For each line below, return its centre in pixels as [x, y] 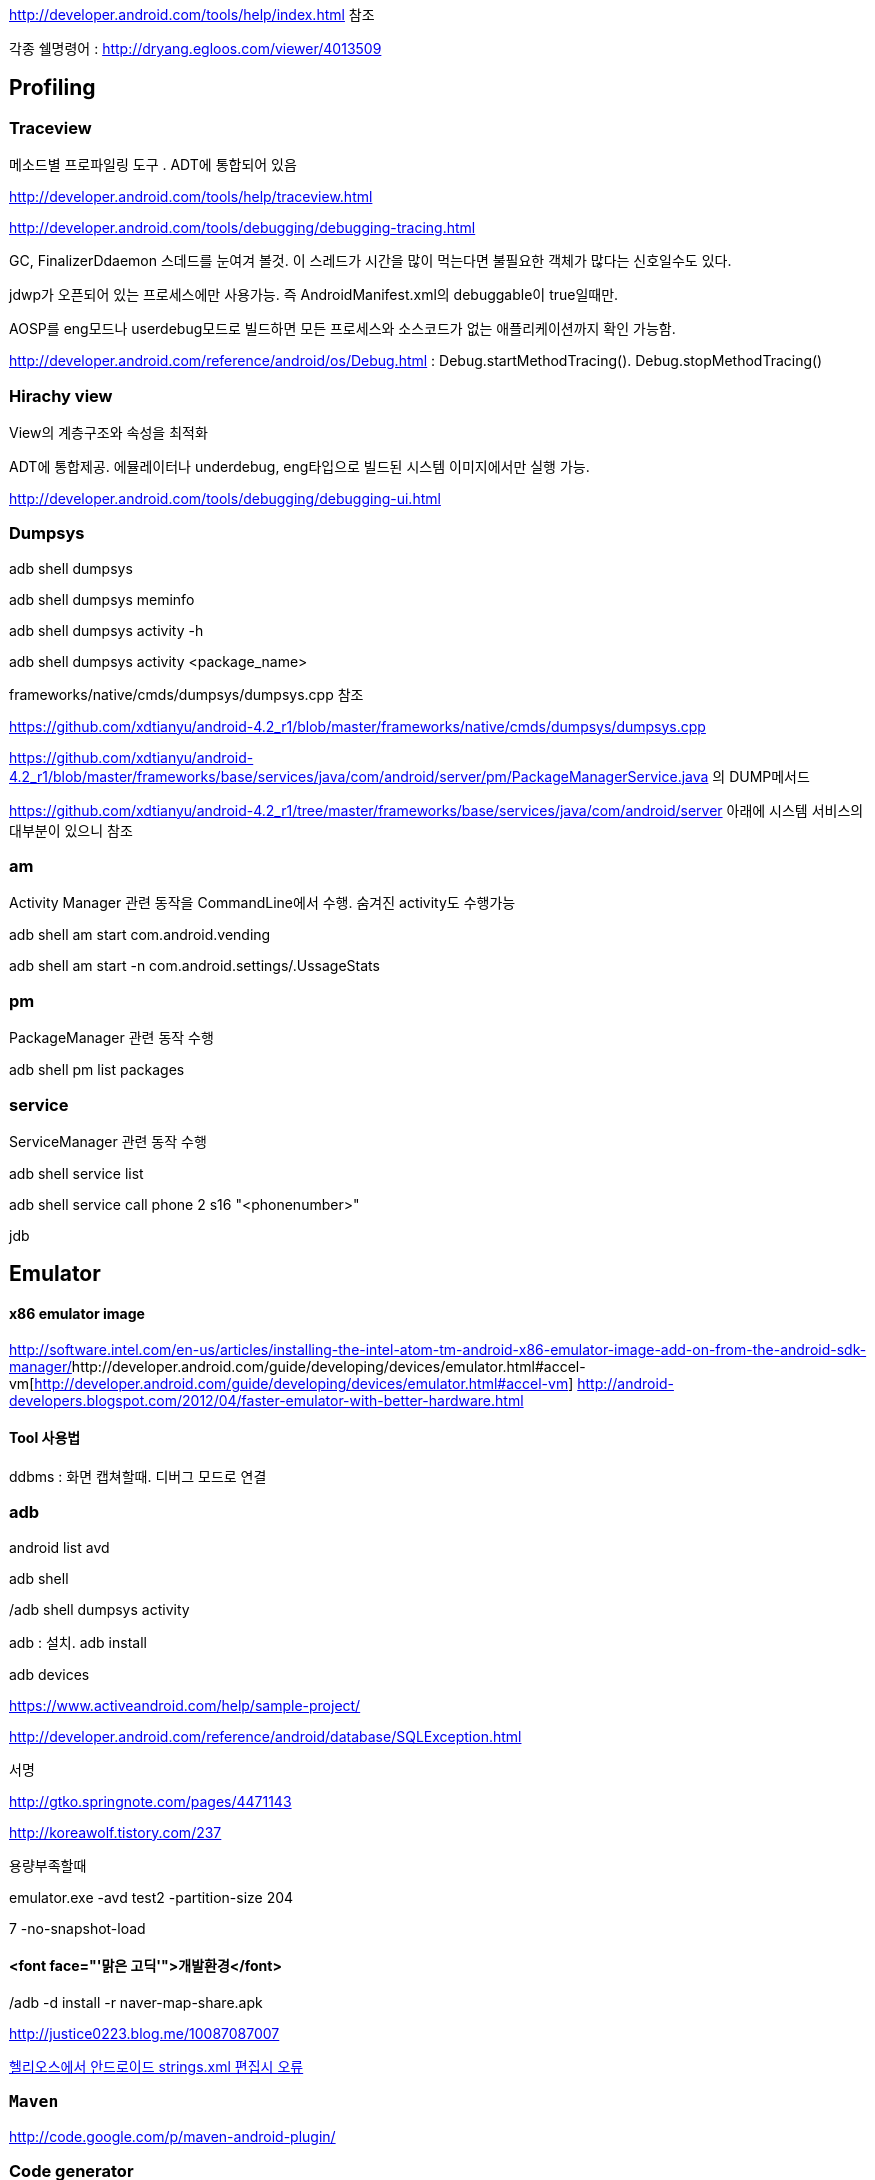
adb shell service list [76, 1173]
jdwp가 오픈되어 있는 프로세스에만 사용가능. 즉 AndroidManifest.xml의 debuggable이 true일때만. [314, 295]
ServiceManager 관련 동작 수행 [108, 1141]
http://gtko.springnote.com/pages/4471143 [150, 1801]
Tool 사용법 [45, 1438]
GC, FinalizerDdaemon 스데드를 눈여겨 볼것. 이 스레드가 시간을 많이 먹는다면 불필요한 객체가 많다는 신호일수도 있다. [370, 261]
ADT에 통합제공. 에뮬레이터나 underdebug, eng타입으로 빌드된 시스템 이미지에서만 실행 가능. [299, 466]
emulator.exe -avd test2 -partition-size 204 [151, 1897]
